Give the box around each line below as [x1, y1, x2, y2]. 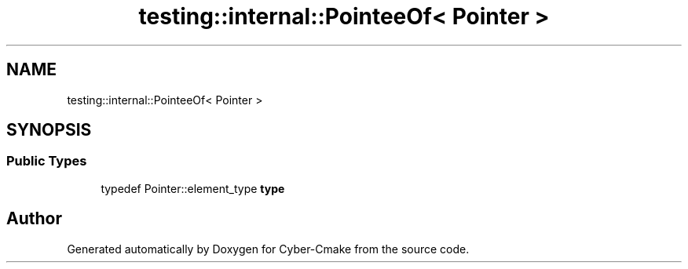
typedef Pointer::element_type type [101, 181, 285, 195]
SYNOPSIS [6, 120, 92, 140]
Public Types [6, 153, 87, 169]
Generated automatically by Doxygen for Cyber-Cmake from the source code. [67, 242, 470, 256]
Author [6, 209, 62, 229]
